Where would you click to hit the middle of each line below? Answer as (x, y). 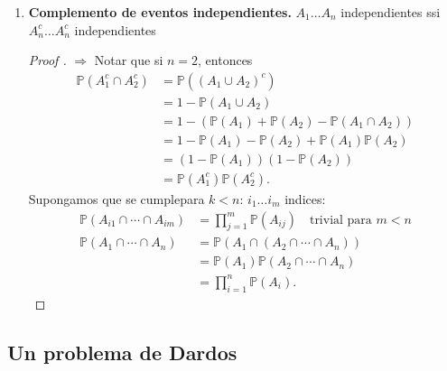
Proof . (47, 60)
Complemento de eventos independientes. (160, 12)
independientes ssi (391, 12)
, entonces (225, 60)
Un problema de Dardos (122, 352)
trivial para (340, 220)
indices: (305, 198)
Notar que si (129, 60)
